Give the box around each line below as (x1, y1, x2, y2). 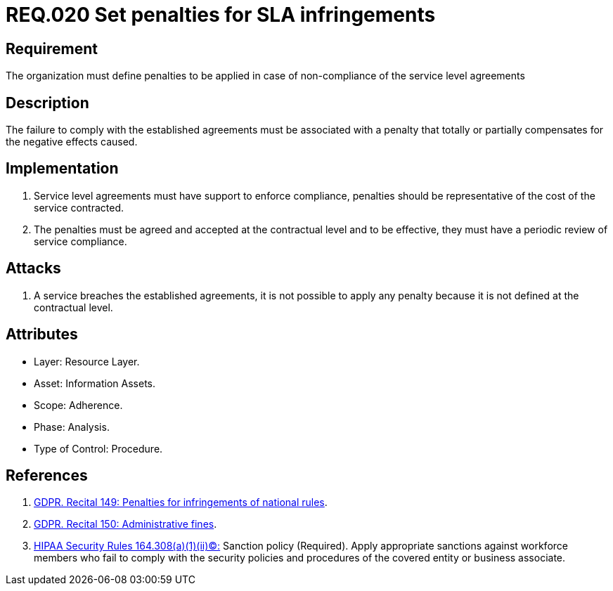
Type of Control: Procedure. (34, 442, 163, 455)
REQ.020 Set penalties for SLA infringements (6, 3, 436, 27)
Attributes (6, 325, 78, 344)
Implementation (6, 160, 119, 178)
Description (6, 93, 89, 112)
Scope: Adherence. (34, 398, 123, 411)
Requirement (6, 39, 98, 58)
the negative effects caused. (6, 136, 138, 148)
